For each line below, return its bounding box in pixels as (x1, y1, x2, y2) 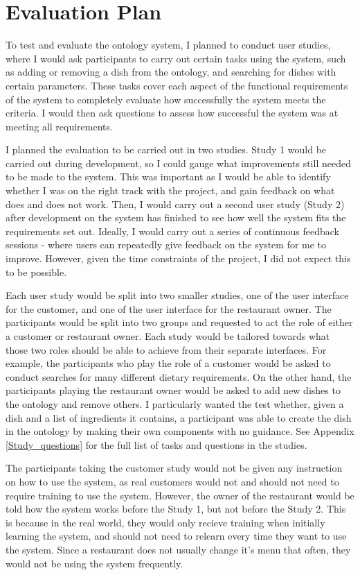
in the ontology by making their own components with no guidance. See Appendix (6, 424, 354, 438)
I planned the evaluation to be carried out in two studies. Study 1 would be (6, 142, 327, 157)
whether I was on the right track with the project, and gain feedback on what (6, 183, 335, 198)
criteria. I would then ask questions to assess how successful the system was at (6, 105, 339, 120)
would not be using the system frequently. (6, 556, 183, 570)
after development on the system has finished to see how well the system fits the (6, 210, 346, 225)
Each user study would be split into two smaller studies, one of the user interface (6, 288, 349, 302)
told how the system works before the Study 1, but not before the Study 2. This (6, 501, 346, 516)
